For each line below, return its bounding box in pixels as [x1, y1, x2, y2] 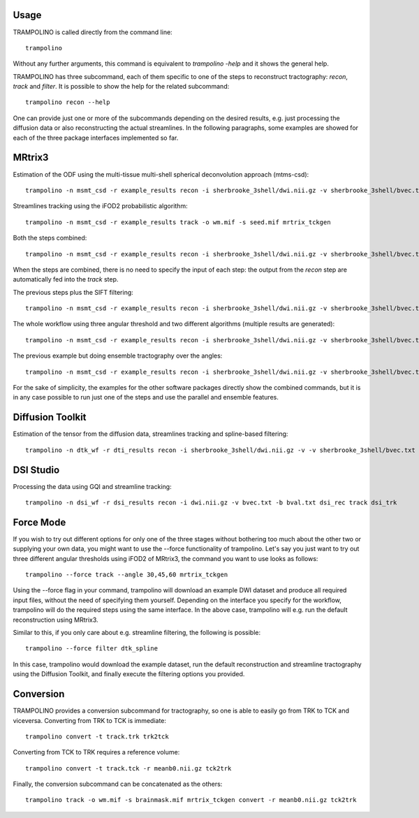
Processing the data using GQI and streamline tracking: [13, 482, 172, 490]
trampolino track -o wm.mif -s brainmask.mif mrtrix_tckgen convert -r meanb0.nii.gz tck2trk [25, 796, 357, 804]
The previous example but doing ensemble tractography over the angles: [13, 351, 223, 360]
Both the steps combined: [13, 234, 87, 242]
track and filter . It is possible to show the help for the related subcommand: [13, 82, 230, 91]
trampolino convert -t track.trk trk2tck [25, 732, 169, 740]
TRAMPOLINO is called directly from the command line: [13, 28, 172, 36]
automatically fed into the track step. [13, 275, 119, 284]
